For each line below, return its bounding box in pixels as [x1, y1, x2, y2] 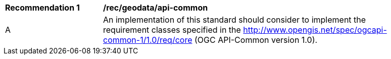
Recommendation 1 [5, 3, 80, 13]
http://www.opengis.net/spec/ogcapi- [243, 25, 387, 35]
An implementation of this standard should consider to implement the [103, 15, 366, 25]
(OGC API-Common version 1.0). [194, 35, 318, 45]
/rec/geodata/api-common [103, 3, 208, 13]
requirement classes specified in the [103, 25, 241, 35]
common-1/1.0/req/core [103, 35, 192, 45]
